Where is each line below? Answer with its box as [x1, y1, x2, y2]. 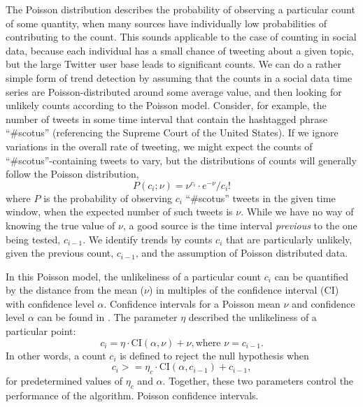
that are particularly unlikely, [226, 231, 353, 246]
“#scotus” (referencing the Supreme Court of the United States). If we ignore [6, 125, 339, 140]
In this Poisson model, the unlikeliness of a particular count [6, 269, 262, 283]
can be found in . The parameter [37, 310, 178, 324]
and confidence [292, 296, 355, 310]
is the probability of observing [43, 190, 172, 205]
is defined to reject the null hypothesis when [120, 348, 309, 362]
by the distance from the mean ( [6, 283, 145, 297]
